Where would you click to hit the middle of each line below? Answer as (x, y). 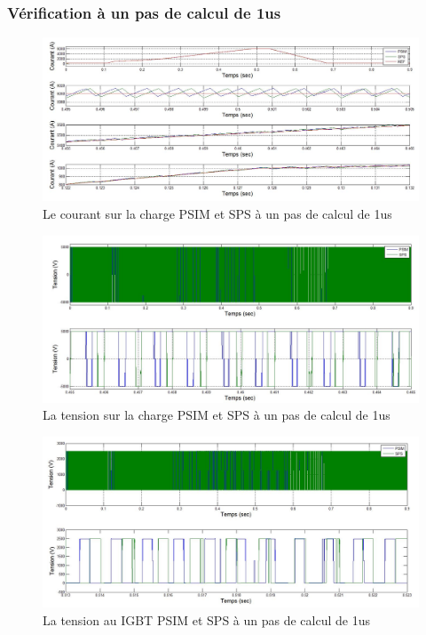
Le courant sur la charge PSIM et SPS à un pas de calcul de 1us (217, 214)
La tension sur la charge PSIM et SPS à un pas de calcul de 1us (217, 415)
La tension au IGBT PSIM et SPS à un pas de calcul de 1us (206, 619)
